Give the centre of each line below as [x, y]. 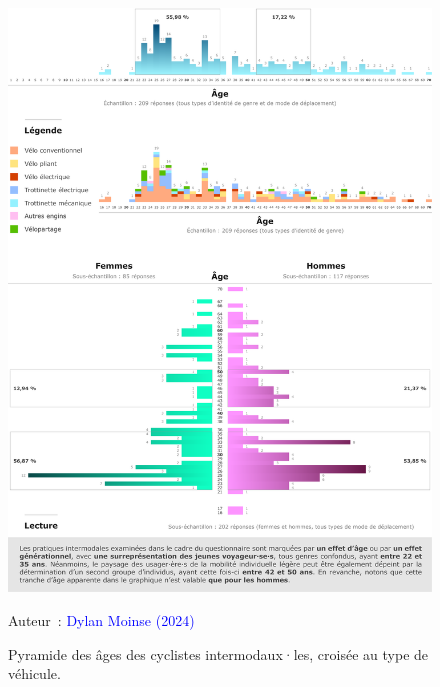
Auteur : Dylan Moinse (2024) [101, 619]
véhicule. [34, 673]
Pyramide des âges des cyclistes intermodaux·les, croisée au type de [218, 653]
